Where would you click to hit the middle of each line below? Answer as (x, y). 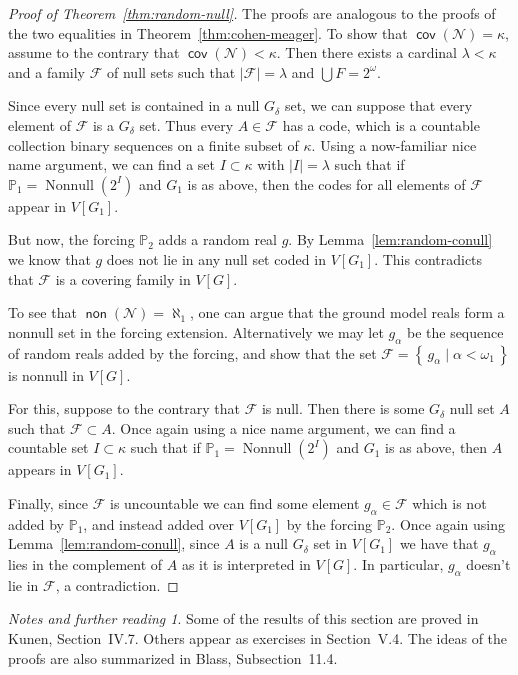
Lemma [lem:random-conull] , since (114, 543)
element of (39, 124)
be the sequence (455, 331)
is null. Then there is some (343, 408)
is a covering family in (123, 278)
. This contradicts (428, 258)
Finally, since (48, 502)
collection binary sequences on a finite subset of (153, 144)
